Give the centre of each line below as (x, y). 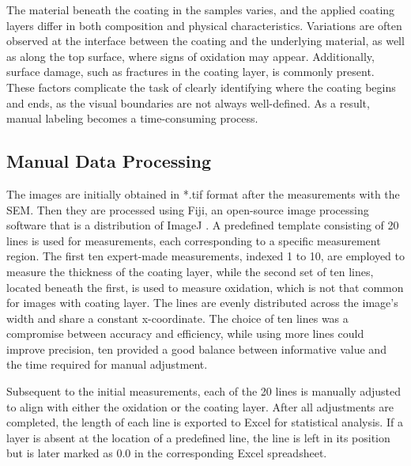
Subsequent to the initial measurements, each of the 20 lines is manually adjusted (204, 391)
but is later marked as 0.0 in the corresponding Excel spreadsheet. (167, 453)
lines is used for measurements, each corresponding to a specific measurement (194, 240)
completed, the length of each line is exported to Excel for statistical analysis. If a (205, 422)
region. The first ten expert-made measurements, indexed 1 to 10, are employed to (205, 256)
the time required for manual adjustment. (107, 364)
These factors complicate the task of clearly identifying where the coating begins (201, 87)
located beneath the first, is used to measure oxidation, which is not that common (205, 287)
